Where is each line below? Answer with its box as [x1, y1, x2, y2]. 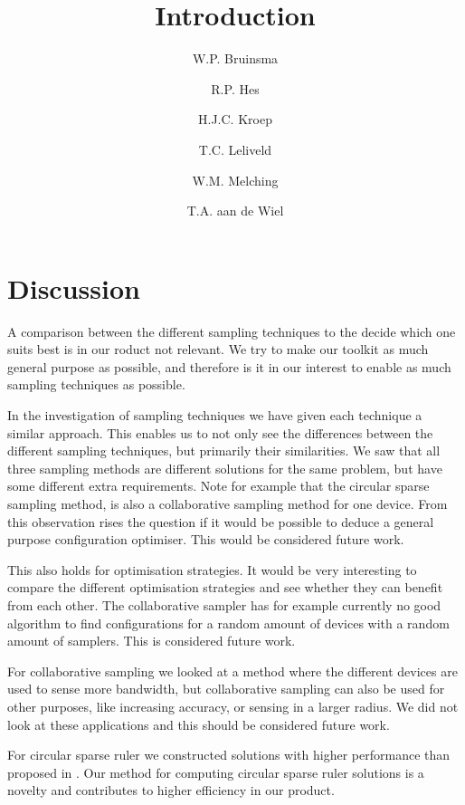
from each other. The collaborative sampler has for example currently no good [7, 595, 441, 614]
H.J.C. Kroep [198, 110, 272, 129]
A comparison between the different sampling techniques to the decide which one [7, 321, 456, 340]
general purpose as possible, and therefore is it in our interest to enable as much [7, 357, 451, 376]
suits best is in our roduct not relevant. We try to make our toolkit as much [7, 340, 429, 359]
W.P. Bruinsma [192, 49, 279, 68]
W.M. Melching [192, 170, 279, 189]
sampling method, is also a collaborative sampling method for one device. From [7, 494, 448, 513]
